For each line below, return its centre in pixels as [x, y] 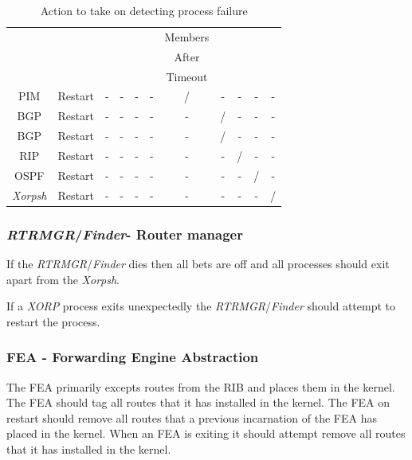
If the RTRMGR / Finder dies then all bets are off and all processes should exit [198, 263]
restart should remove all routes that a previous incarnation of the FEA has [192, 417]
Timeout [187, 76]
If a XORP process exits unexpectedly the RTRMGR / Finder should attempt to [201, 306]
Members [187, 36]
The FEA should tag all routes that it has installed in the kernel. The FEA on [198, 402]
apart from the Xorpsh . [63, 279]
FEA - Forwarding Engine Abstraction [133, 357]
